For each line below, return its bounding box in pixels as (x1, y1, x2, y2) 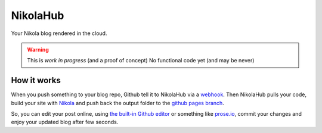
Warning (27, 46, 49, 53)
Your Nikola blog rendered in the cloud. (11, 30, 107, 37)
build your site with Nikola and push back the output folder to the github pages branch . (11, 99, 225, 106)
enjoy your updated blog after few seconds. (11, 119, 119, 126)
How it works (11, 75, 61, 85)
